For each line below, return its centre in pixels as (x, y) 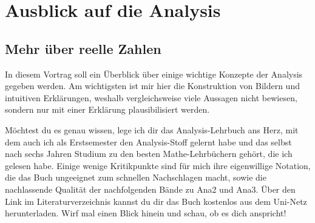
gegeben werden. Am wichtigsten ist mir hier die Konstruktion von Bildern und (152, 86)
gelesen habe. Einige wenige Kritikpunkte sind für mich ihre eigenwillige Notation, (158, 165)
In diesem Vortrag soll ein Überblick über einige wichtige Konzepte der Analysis (154, 74)
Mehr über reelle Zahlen (83, 48)
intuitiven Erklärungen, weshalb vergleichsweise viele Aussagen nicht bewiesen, (151, 97)
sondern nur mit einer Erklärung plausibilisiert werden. (107, 109)
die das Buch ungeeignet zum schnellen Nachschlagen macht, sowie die (136, 177)
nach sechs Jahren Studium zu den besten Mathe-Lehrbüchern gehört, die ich (149, 154)
